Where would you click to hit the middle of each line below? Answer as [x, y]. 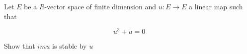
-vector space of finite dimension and [100, 6]
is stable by [70, 46]
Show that [20, 46]
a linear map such [216, 6]
